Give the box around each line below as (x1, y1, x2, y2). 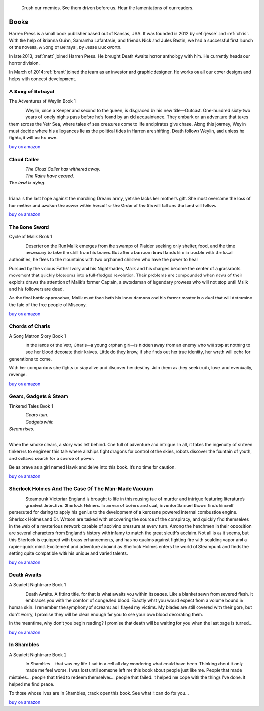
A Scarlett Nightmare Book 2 (9, 651, 67, 658)
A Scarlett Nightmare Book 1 (9, 582, 66, 588)
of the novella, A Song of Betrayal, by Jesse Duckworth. (9, 44, 122, 50)
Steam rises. (9, 426, 34, 432)
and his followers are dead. (9, 286, 64, 292)
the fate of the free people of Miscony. (9, 301, 87, 308)
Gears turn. (25, 412, 49, 418)
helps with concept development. (9, 76, 77, 82)
